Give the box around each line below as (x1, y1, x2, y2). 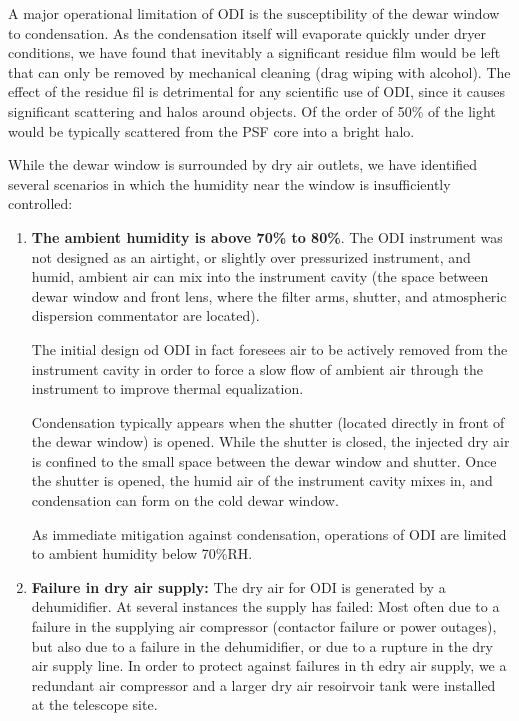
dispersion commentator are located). (31, 305, 260, 326)
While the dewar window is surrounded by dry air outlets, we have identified (8, 154, 478, 175)
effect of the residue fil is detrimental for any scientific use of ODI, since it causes (8, 81, 505, 102)
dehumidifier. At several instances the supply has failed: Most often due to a (31, 596, 500, 617)
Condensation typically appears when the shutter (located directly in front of (31, 411, 505, 432)
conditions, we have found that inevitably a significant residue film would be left (8, 42, 501, 63)
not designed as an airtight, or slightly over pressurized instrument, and (31, 246, 471, 267)
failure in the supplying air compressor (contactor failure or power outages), (31, 616, 497, 637)
